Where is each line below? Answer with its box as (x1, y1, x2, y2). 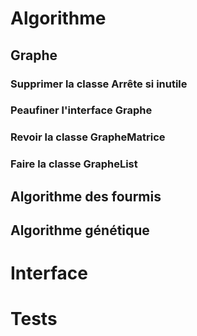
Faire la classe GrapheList (10, 157, 138, 171)
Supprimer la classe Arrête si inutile (10, 77, 188, 91)
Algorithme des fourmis (10, 188, 162, 205)
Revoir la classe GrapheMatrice (10, 130, 166, 144)
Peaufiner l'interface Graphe (10, 103, 153, 117)
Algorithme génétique (10, 222, 150, 239)
